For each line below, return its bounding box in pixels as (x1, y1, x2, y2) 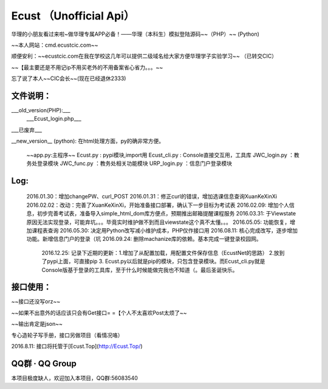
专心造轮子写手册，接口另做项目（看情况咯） (11, 331, 123, 339)
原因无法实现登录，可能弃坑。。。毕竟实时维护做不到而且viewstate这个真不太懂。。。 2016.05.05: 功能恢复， (26, 218, 290, 226)
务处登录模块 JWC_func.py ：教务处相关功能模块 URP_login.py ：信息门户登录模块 (26, 160, 232, 167)
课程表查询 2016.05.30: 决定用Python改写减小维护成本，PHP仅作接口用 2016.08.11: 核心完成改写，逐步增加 (31, 226, 298, 234)
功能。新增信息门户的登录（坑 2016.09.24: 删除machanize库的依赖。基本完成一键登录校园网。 (26, 235, 262, 243)
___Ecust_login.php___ (26, 115, 81, 123)
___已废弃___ (11, 126, 43, 134)
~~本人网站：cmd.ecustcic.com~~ (11, 41, 98, 49)
